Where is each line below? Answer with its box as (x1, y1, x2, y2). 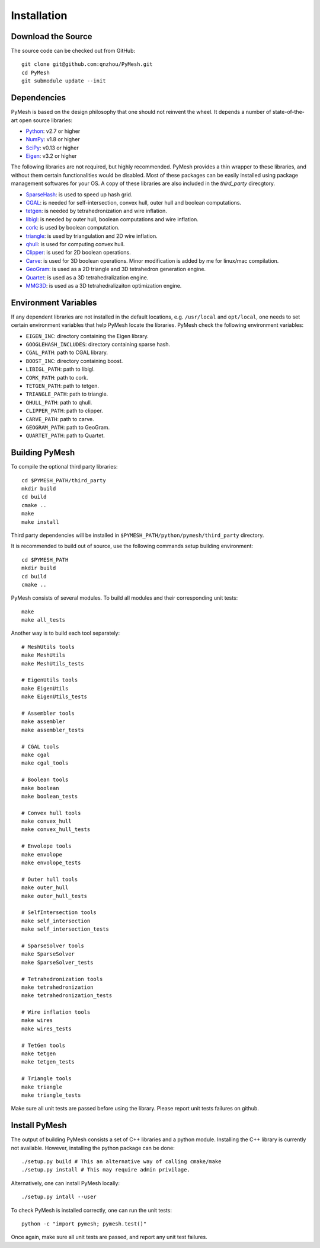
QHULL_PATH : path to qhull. (25, 399, 92, 406)
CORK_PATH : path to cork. (25, 374, 88, 381)
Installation (11, 9, 68, 22)
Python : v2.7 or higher (25, 128, 81, 135)
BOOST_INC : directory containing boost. (25, 357, 123, 364)
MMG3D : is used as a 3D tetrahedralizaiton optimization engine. (25, 282, 182, 289)
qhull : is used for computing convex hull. (25, 241, 125, 247)
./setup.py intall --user (21, 1193, 97, 1201)
